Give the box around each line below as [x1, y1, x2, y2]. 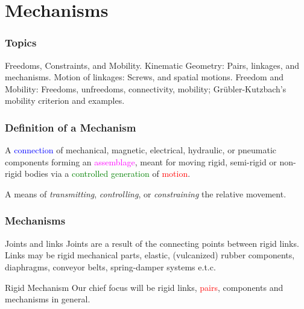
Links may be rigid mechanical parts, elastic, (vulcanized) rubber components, [5, 249, 295, 261]
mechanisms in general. [5, 293, 90, 305]
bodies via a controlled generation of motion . [24, 167, 191, 180]
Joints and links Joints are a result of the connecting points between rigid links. [5, 237, 299, 249]
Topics [5, 35, 37, 50]
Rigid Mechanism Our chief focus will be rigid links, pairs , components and [5, 281, 283, 293]
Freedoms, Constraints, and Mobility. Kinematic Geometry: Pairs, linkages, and [5, 59, 299, 71]
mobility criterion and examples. [5, 94, 125, 107]
